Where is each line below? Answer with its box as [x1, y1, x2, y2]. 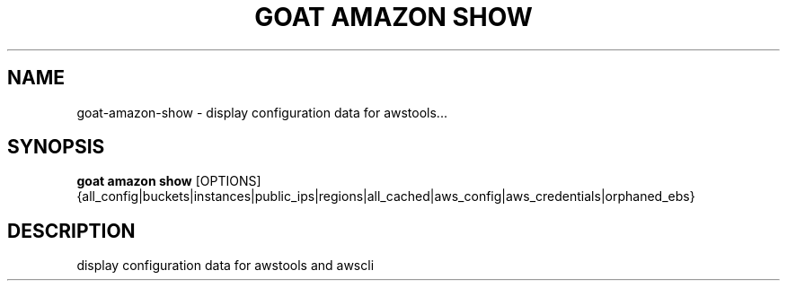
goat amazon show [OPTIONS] [76, 173, 261, 189]
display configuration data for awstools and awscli [76, 257, 375, 274]
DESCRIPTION [7, 219, 136, 242]
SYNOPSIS [7, 135, 105, 159]
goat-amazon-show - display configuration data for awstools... [76, 104, 447, 120]
